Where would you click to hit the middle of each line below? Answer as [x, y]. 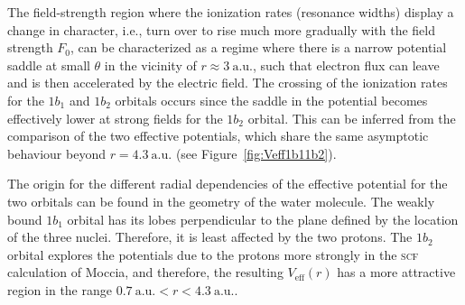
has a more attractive [396, 272]
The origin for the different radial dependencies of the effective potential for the [228, 184]
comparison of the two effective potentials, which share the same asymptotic [218, 136]
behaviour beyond [56, 153]
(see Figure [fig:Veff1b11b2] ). [256, 153]
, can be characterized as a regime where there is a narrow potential [259, 47]
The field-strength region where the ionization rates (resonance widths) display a [231, 12]
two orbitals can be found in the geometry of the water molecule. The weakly [221, 201]
